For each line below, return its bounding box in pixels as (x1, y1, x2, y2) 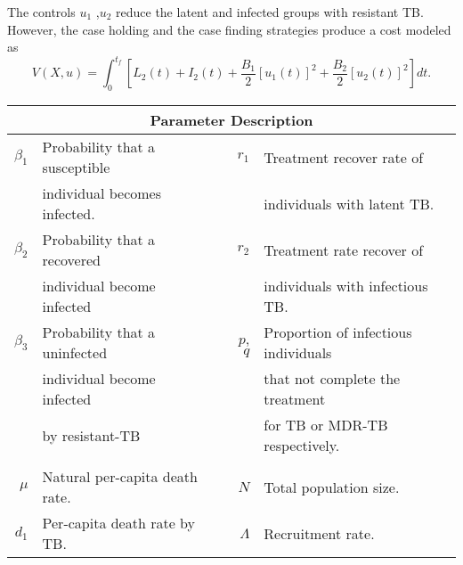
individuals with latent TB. (264, 192, 435, 214)
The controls (7, 3, 76, 20)
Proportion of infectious (264, 322, 412, 343)
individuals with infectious (264, 275, 428, 297)
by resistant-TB (42, 424, 141, 446)
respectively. (264, 435, 340, 456)
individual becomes (42, 183, 162, 204)
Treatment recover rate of (264, 146, 424, 168)
